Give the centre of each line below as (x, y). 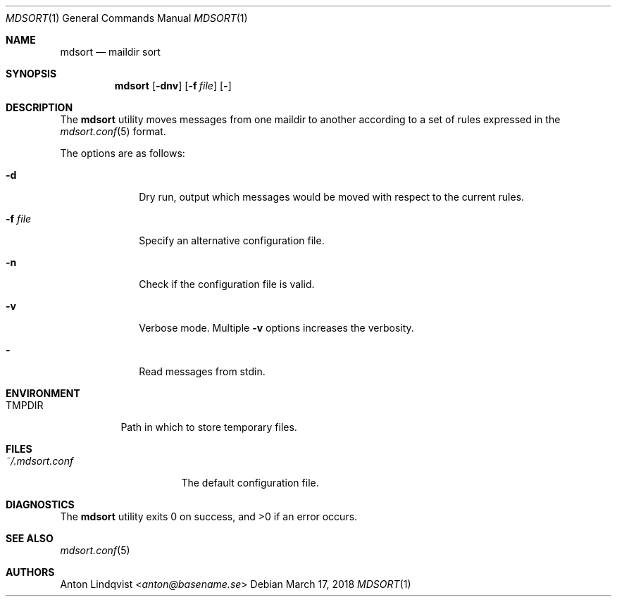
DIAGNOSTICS (40, 504)
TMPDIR (25, 405)
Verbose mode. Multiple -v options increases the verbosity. (276, 328)
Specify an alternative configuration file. (232, 240)
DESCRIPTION (39, 107)
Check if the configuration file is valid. (227, 284)
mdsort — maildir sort (110, 52)
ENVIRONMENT (43, 393)
